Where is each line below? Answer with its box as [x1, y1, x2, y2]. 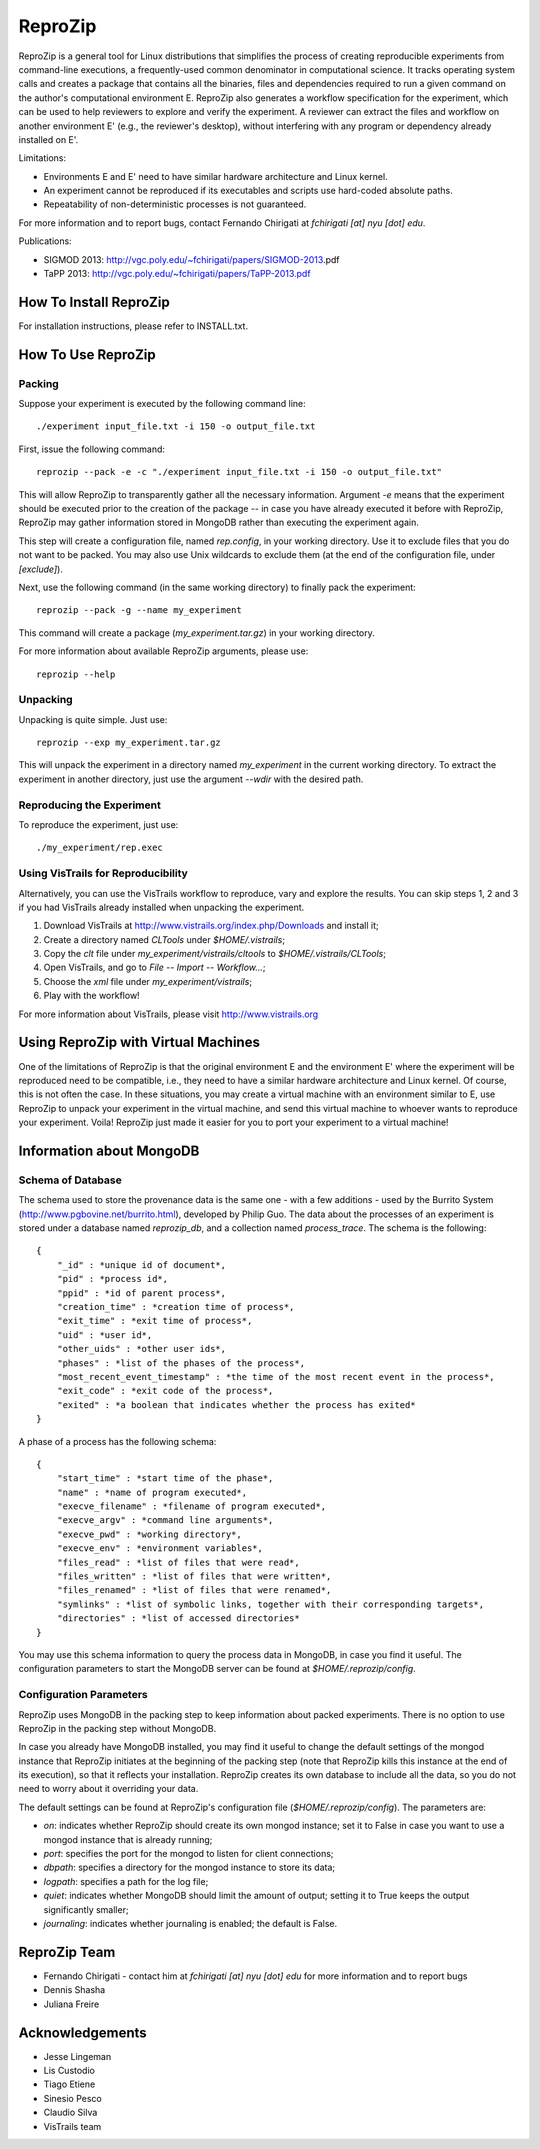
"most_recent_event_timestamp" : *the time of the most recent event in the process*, [56, 1371, 495, 1382]
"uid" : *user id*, [56, 1329, 153, 1340]
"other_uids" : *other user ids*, [56, 1343, 227, 1355]
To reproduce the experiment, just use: [18, 819, 179, 830]
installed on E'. [18, 133, 79, 145]
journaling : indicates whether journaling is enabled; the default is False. [43, 1918, 338, 1929]
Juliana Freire [43, 1998, 100, 2010]
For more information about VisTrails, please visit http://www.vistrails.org [18, 1008, 319, 1020]
